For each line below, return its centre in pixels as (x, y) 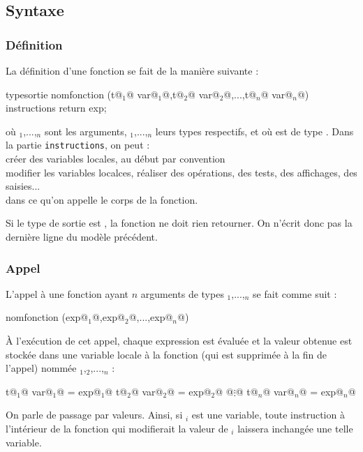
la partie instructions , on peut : (78, 145)
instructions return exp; (56, 108)
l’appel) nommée (41, 368)
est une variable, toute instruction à (268, 415)
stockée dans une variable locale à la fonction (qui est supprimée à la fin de (166, 354)
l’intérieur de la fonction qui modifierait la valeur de (117, 428)
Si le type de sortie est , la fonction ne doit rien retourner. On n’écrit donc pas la (179, 223)
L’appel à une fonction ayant (67, 293)
